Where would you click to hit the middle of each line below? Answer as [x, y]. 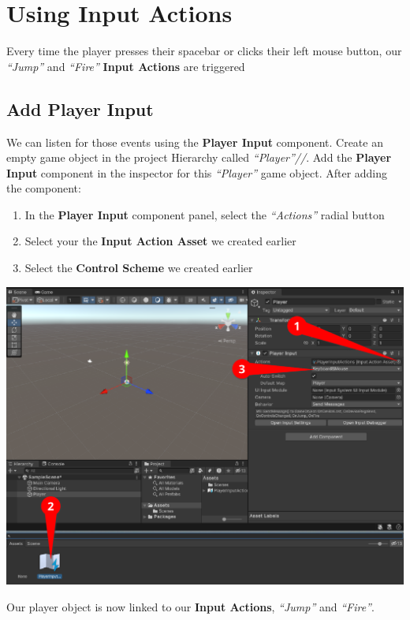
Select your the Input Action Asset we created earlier [160, 241]
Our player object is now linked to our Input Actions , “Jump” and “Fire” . [190, 606]
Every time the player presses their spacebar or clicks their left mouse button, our [204, 51]
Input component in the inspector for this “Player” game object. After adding [197, 172]
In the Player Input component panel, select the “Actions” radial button [205, 214]
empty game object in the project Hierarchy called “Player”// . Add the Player [199, 157]
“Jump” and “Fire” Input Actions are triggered [126, 66]
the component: [44, 188]
